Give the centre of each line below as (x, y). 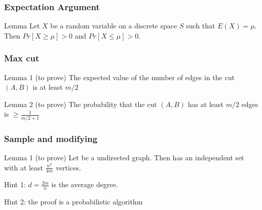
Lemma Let (22, 26)
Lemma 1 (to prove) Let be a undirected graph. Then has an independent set (124, 157)
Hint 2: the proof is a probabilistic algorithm (73, 202)
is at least (48, 87)
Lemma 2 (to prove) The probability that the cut (81, 104)
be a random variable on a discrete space (114, 26)
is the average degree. (85, 184)
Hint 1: (15, 184)
